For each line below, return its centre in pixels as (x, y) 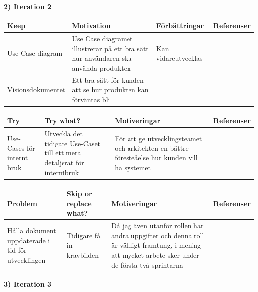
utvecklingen (27, 259)
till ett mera (63, 153)
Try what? (63, 120)
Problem (22, 203)
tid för (17, 250)
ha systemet (133, 167)
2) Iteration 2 (28, 6)
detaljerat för (64, 162)
